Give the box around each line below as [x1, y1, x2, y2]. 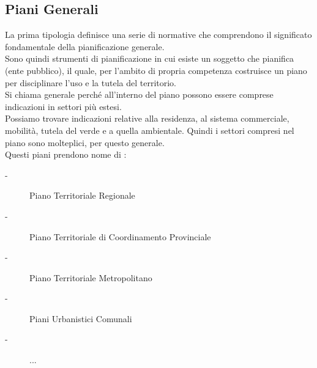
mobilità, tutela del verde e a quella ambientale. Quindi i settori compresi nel [5, 123, 294, 136]
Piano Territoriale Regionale [29, 189, 135, 202]
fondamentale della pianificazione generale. [5, 40, 165, 53]
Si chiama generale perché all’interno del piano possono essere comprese [5, 88, 274, 101]
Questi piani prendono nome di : [5, 148, 127, 161]
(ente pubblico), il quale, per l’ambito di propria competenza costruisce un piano [5, 64, 307, 76]
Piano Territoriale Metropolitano [29, 271, 152, 284]
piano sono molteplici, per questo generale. [5, 136, 165, 149]
